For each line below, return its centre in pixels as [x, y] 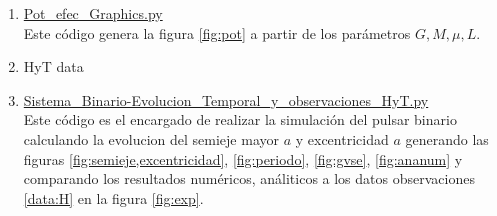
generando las [447, 138]
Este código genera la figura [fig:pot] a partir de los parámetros [217, 32]
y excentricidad [342, 138]
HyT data [53, 66]
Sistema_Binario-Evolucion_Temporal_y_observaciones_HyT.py [226, 99]
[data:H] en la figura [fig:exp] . [113, 197]
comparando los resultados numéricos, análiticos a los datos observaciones [249, 178]
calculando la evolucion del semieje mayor [151, 138]
